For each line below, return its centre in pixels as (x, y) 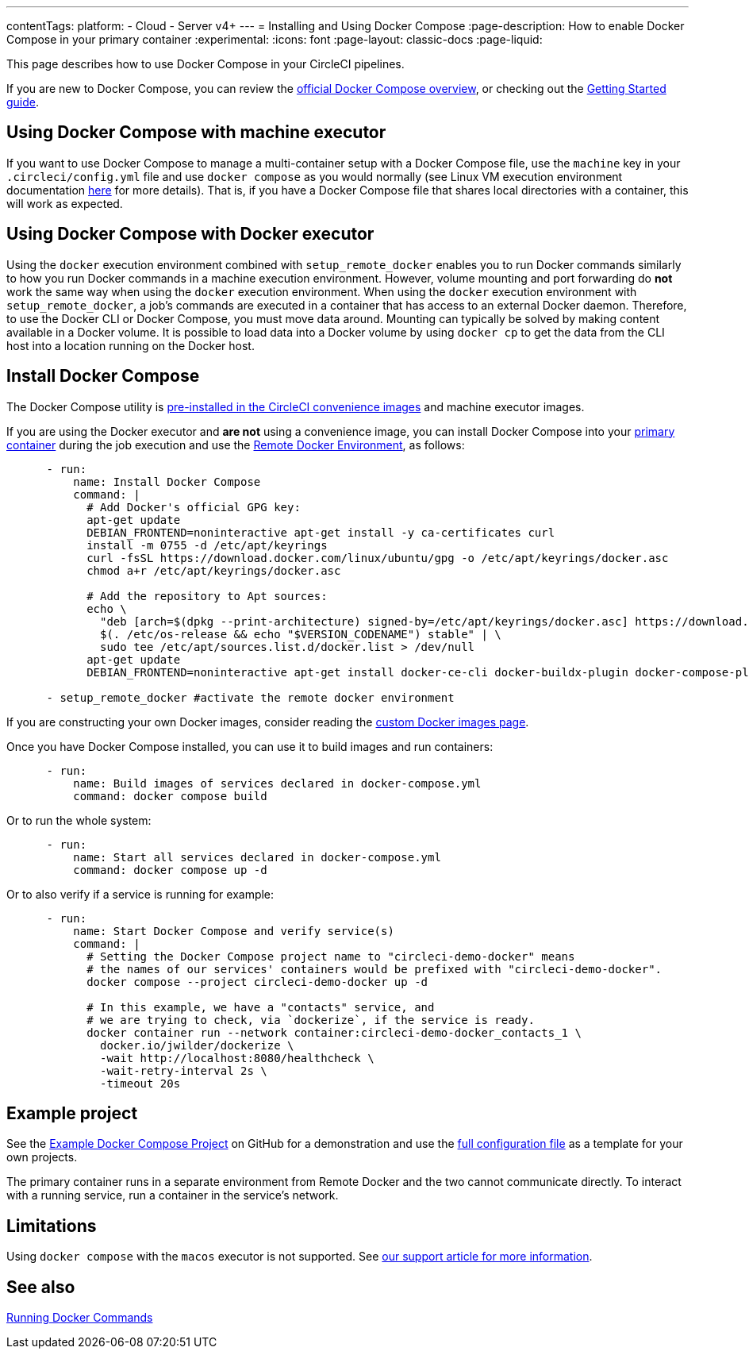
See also (41, 1287)
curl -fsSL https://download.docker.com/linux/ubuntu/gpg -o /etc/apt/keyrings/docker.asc (378, 558)
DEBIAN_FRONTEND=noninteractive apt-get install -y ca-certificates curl (321, 532)
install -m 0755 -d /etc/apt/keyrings (207, 545)
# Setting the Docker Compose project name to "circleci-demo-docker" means (331, 956)
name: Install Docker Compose (167, 481)
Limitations (52, 1226)
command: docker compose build (170, 796)
